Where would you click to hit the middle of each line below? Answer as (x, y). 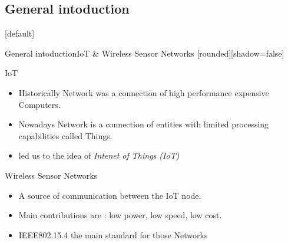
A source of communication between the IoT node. (110, 195)
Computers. (39, 104)
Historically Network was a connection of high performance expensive (144, 92)
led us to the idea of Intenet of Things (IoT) (99, 155)
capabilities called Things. (65, 135)
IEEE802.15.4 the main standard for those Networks (113, 234)
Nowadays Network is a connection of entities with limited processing (144, 124)
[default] (20, 33)
